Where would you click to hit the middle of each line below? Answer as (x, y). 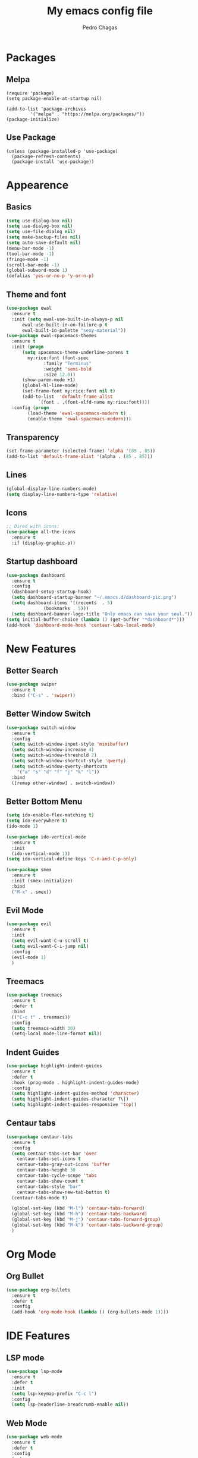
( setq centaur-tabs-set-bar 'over (54, 1154)
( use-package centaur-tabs (40, 1137)
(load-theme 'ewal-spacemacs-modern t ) (77, 413)
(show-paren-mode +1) (49, 380)
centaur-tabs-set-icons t (49, 1159)
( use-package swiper (32, 684)
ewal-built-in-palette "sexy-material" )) (74, 330)
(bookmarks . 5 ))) (66, 608)
